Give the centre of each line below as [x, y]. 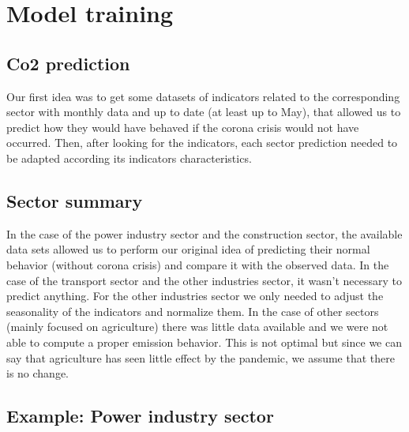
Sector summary [75, 200]
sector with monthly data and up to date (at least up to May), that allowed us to [204, 112]
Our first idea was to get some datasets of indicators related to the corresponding [203, 96]
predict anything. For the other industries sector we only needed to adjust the [195, 296]
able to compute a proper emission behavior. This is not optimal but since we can [204, 342]
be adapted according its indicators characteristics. [129, 158]
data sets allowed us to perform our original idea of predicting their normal [188, 249]
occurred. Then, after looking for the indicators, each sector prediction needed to [202, 143]
